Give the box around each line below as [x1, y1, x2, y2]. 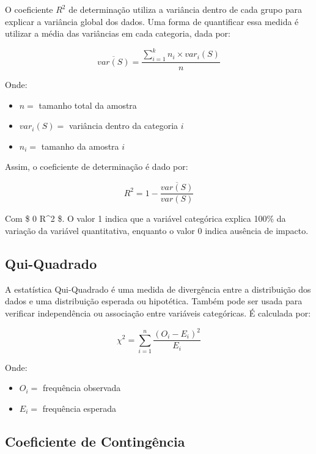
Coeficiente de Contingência [5, 432, 185, 450]
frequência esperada [42, 402, 116, 415]
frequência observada [42, 381, 121, 394]
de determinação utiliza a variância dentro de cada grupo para [68, 3, 302, 15]
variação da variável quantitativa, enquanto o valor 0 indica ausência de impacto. [5, 224, 309, 236]
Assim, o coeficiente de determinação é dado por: [5, 160, 188, 173]
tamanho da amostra [41, 139, 119, 152]
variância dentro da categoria [68, 119, 178, 132]
